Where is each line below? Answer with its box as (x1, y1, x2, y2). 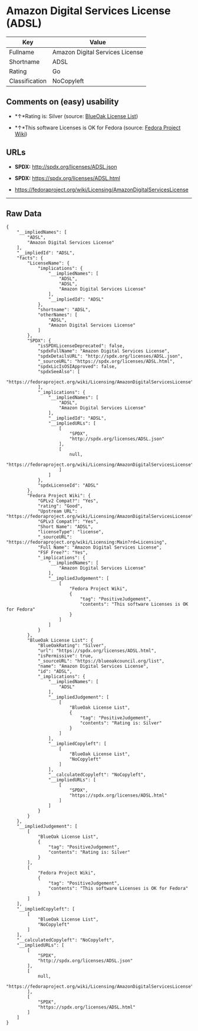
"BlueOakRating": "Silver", (37, 642, 107, 649)
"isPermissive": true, (37, 653, 94, 659)
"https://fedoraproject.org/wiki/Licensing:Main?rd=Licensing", (6, 539, 167, 546)
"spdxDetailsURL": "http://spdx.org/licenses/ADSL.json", (37, 353, 183, 360)
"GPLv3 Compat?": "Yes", (37, 518, 99, 525)
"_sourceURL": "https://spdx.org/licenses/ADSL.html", (37, 358, 176, 364)
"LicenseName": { (27, 260, 70, 266)
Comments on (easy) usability (6, 97, 119, 107)
